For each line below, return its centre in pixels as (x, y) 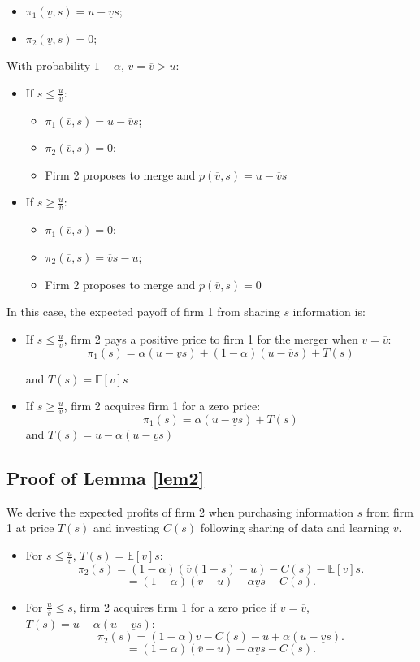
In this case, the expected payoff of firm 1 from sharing (143, 312)
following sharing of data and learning (295, 528)
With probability (49, 65)
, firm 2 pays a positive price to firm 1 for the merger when (211, 338)
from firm (390, 511)
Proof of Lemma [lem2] (106, 478)
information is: (329, 312)
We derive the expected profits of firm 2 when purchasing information (180, 511)
